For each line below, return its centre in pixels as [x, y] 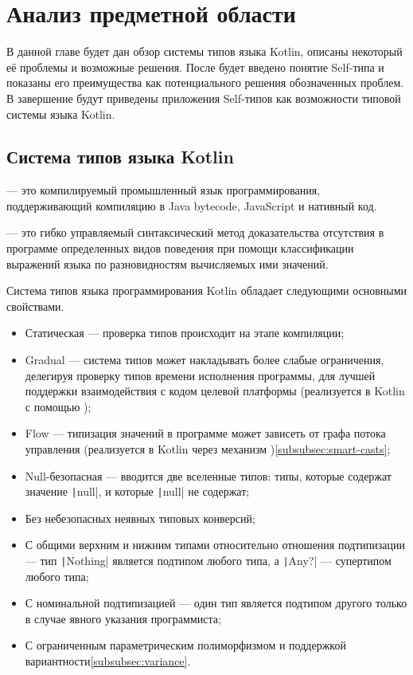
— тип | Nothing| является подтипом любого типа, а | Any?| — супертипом [208, 561]
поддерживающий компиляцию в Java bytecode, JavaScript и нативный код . [192, 205]
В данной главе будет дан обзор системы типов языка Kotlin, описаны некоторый [205, 51]
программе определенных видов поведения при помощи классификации [180, 248]
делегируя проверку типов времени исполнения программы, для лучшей [200, 375]
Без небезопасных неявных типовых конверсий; [140, 518]
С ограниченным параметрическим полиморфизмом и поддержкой [185, 645]
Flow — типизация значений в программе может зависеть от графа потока [205, 433]
